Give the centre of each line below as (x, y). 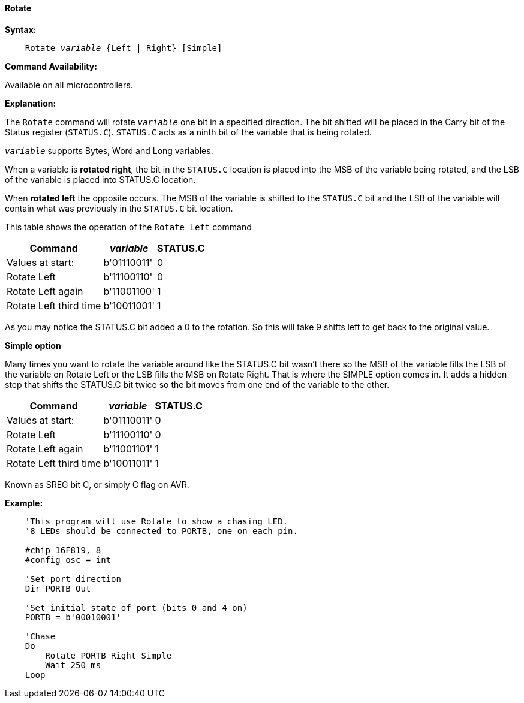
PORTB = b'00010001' (73, 617)
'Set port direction (73, 579)
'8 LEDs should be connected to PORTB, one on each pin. (161, 531)
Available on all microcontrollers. (69, 85)
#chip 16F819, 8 (63, 550)
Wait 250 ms (73, 665)
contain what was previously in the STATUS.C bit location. (119, 208)
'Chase (40, 636)
